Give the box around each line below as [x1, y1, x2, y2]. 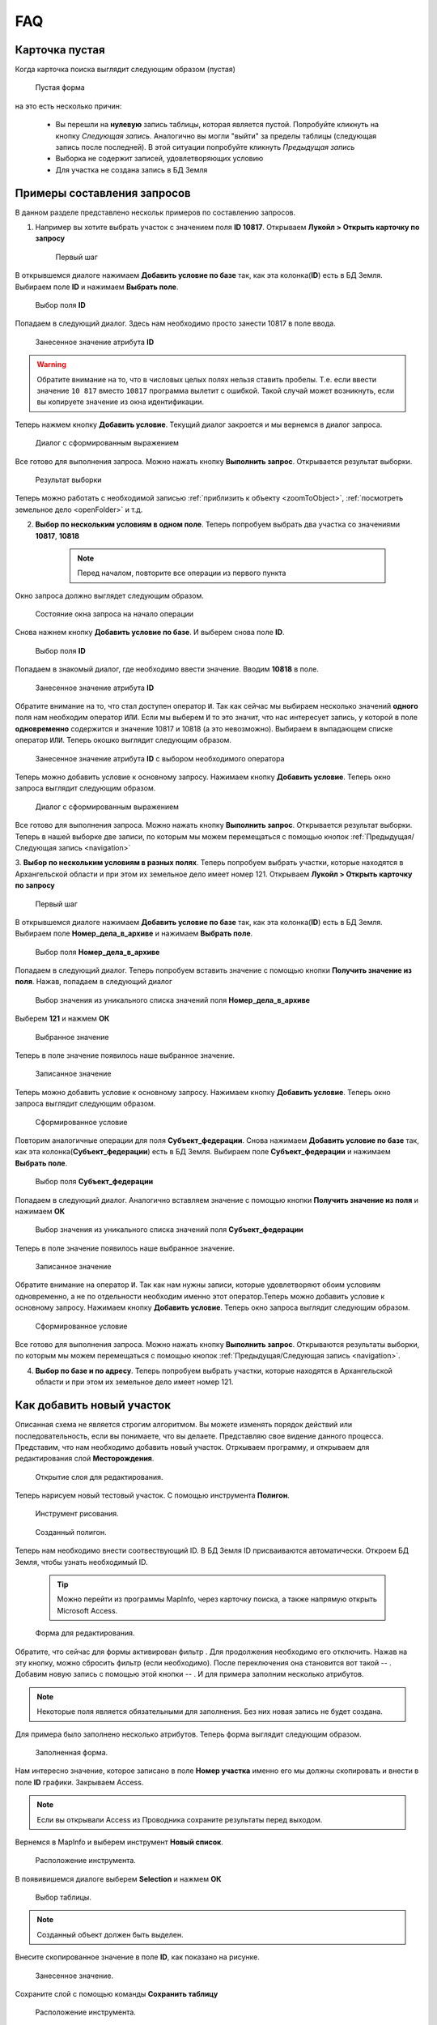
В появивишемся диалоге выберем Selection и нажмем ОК [15, 1874, 222, 1883]
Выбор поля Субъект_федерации [35, 1177, 154, 1187]
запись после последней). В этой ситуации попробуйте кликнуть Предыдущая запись [55, 143, 355, 152]
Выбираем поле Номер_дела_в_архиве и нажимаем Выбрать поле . [15, 928, 253, 939]
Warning [36, 360, 66, 369]
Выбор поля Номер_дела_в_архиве [35, 947, 160, 957]
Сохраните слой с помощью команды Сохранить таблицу [15, 1989, 218, 1999]
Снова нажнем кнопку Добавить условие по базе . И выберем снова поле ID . [15, 628, 285, 637]
